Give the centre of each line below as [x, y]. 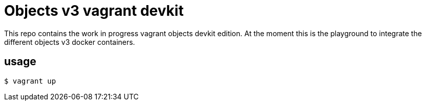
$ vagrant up [30, 81]
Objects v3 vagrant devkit [94, 11]
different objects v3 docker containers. [70, 42]
